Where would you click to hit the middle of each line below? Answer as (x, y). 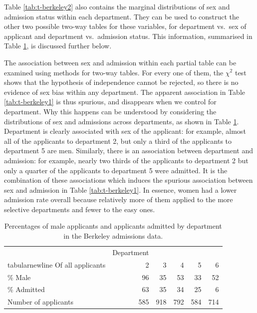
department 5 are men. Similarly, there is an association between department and (128, 151)
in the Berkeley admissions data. (113, 236)
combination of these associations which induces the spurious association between (128, 180)
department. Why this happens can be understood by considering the (110, 111)
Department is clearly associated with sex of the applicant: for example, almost (125, 131)
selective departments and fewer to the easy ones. (80, 209)
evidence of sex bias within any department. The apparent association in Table (125, 92)
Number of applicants (40, 302)
